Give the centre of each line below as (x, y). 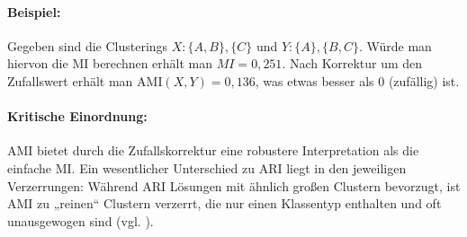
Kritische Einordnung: (77, 116)
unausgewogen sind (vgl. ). (81, 220)
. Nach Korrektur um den (352, 63)
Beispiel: (34, 11)
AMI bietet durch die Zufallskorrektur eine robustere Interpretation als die (213, 150)
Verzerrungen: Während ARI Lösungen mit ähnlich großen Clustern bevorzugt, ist (234, 185)
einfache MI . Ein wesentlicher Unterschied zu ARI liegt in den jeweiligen (207, 167)
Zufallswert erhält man (70, 80)
